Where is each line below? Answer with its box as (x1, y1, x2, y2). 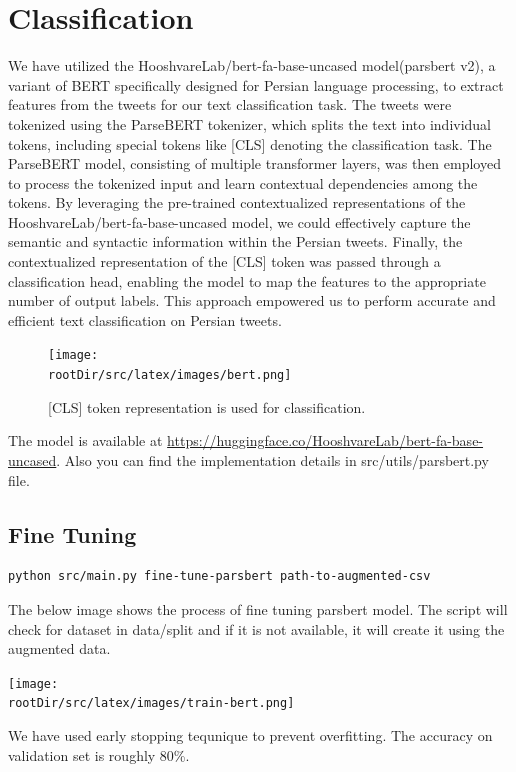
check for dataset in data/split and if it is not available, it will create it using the (8, 618, 505, 639)
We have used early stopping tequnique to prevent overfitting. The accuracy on (8, 725, 493, 746)
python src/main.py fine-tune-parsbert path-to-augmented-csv (8, 569, 431, 584)
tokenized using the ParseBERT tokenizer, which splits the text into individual (8, 113, 492, 134)
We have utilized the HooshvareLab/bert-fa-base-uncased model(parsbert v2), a (8, 55, 496, 76)
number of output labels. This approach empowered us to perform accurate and (8, 290, 496, 311)
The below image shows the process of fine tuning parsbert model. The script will (8, 598, 508, 619)
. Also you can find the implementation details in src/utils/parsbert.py (56, 449, 489, 470)
